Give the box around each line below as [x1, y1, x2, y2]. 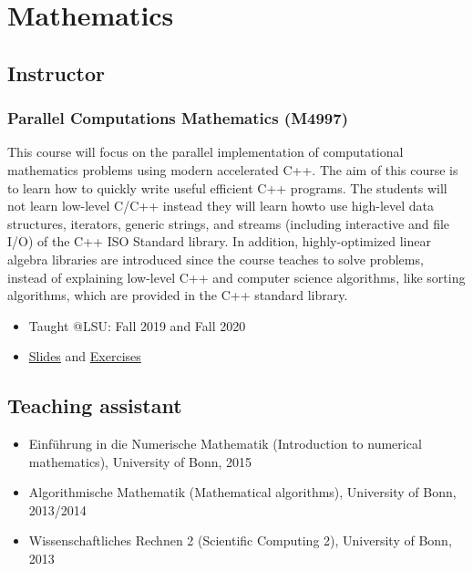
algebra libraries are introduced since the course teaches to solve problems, [7, 249, 424, 268]
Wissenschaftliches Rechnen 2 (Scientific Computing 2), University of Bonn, [28, 531, 452, 550]
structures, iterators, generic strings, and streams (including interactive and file [7, 213, 450, 233]
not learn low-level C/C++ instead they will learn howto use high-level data [7, 196, 435, 215]
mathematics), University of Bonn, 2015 [28, 452, 252, 471]
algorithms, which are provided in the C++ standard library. [7, 285, 348, 305]
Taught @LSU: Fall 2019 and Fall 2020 [28, 316, 246, 335]
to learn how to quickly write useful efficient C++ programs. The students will [7, 178, 447, 197]
